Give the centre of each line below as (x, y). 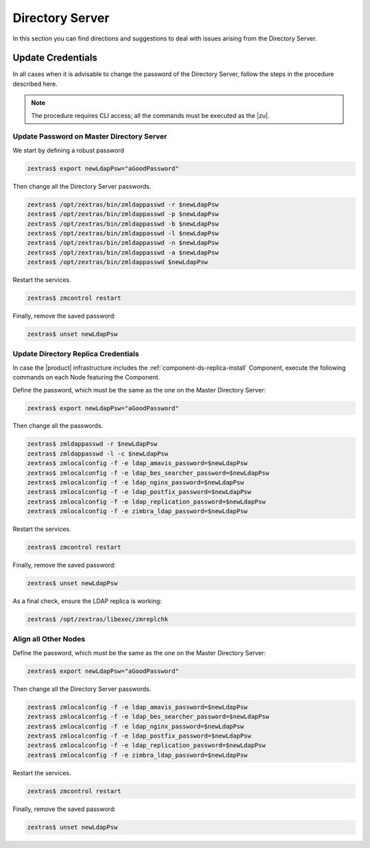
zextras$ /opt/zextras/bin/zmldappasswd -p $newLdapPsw (123, 214)
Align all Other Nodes (49, 639)
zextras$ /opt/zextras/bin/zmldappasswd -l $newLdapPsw (123, 233)
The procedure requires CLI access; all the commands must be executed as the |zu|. (150, 115)
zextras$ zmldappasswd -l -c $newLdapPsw (98, 454)
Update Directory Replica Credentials (76, 354)
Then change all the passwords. (58, 426)
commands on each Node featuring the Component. (86, 377)
